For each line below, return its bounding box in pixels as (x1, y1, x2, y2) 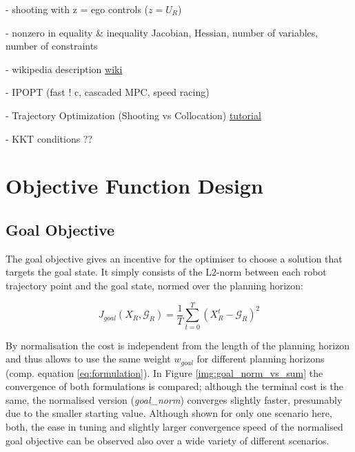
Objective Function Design (6, 172, 263, 200)
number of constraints (6, 39, 98, 53)
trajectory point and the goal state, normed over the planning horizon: (6, 278, 303, 292)
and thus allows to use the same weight (6, 351, 171, 366)
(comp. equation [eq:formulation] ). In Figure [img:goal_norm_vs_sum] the (6, 365, 323, 380)
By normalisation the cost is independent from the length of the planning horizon (6, 338, 350, 352)
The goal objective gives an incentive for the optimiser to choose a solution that (6, 251, 343, 265)
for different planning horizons (196, 351, 325, 366)
